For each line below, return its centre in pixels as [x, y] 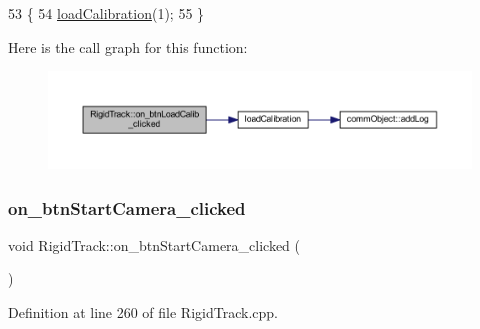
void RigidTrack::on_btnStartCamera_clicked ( [154, 244]
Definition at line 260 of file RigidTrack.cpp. [143, 312]
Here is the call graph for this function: [128, 46]
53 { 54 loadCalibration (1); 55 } [106, 13]
